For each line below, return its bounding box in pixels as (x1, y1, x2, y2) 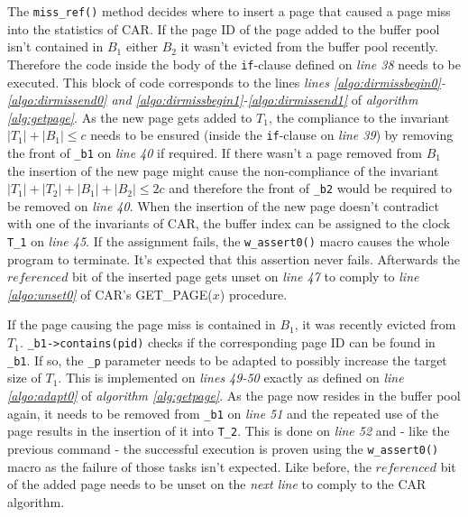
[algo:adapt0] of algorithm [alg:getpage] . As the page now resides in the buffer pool (7, 385, 461, 404)
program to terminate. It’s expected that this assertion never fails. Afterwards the (7, 249, 460, 268)
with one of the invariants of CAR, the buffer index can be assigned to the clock (7, 214, 451, 233)
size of (7, 368, 41, 387)
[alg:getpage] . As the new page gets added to (7, 107, 252, 126)
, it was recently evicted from (294, 315, 456, 334)
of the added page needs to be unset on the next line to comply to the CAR (7, 475, 427, 494)
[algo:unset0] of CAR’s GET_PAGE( (7, 284, 213, 303)
